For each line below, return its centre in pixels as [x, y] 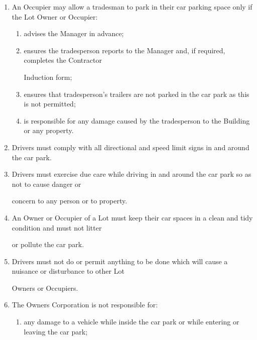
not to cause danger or [46, 184]
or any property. [49, 130]
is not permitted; [50, 104]
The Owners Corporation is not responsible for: [85, 305]
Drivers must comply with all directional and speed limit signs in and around [131, 147]
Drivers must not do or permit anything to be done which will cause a [120, 261]
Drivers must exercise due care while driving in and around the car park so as [132, 174]
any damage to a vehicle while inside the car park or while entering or [132, 322]
